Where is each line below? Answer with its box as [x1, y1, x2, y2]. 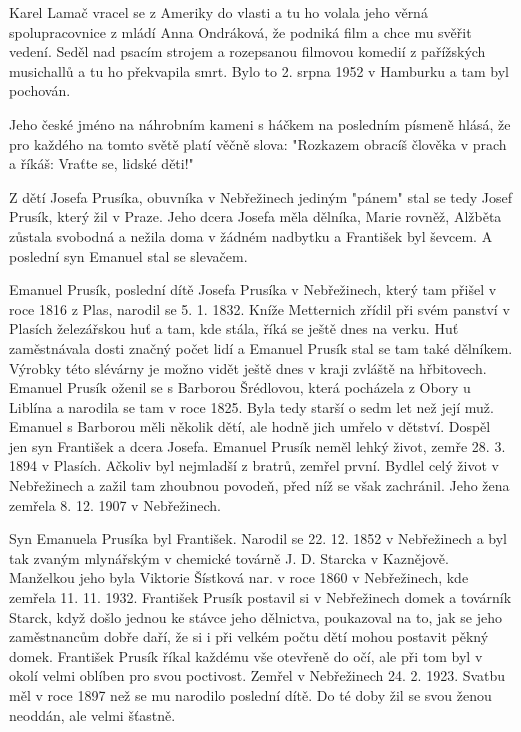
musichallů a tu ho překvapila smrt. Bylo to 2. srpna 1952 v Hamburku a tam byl [9, 60, 509, 81]
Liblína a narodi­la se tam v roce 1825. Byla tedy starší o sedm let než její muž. [9, 396, 494, 417]
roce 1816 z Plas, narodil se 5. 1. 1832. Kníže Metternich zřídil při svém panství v [9, 298, 510, 319]
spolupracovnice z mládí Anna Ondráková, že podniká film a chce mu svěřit [9, 21, 472, 42]
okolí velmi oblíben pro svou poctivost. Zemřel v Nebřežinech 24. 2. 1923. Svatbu [9, 665, 506, 686]
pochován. [9, 80, 71, 101]
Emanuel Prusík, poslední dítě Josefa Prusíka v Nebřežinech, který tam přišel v [9, 279, 497, 300]
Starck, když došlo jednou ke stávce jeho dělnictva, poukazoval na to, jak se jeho [9, 606, 502, 627]
